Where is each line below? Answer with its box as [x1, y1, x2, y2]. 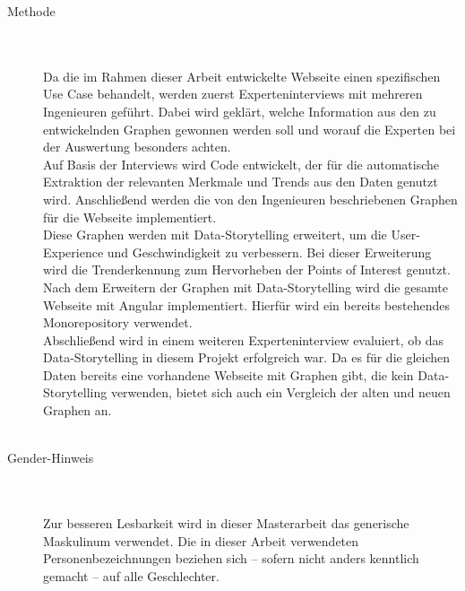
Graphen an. [43, 401, 112, 420]
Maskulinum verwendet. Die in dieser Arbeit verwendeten [43, 531, 359, 550]
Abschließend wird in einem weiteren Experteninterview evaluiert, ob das [43, 330, 443, 349]
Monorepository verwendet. [43, 313, 193, 332]
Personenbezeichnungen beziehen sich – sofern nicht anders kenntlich [43, 549, 419, 568]
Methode [7, 2, 56, 20]
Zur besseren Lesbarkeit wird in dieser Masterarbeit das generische [43, 514, 409, 533]
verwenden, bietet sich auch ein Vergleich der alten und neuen [110, 383, 451, 402]
